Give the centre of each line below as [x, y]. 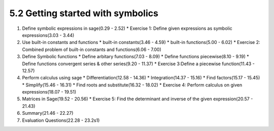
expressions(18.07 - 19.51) [49, 92]
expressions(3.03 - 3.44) [48, 35]
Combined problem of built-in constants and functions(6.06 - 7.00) [92, 49]
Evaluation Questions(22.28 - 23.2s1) [61, 120]
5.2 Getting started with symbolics [84, 13]
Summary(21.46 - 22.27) [48, 113]
